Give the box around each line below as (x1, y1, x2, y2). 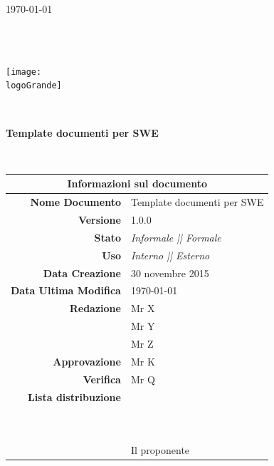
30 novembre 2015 (130, 265, 209, 280)
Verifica (83, 371, 121, 386)
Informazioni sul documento (67, 176, 208, 191)
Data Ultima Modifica (11, 283, 121, 298)
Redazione (69, 301, 121, 316)
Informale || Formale (130, 229, 221, 244)
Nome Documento (30, 195, 121, 209)
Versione (78, 212, 121, 227)
